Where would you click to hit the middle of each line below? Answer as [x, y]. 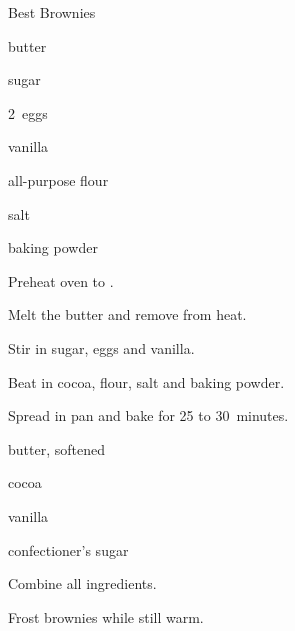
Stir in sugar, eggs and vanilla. [101, 347]
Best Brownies [52, 12]
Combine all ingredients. [82, 583]
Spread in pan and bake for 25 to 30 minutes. [148, 415]
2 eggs [28, 112]
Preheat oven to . [61, 280]
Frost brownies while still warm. [106, 616]
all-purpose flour [58, 179]
